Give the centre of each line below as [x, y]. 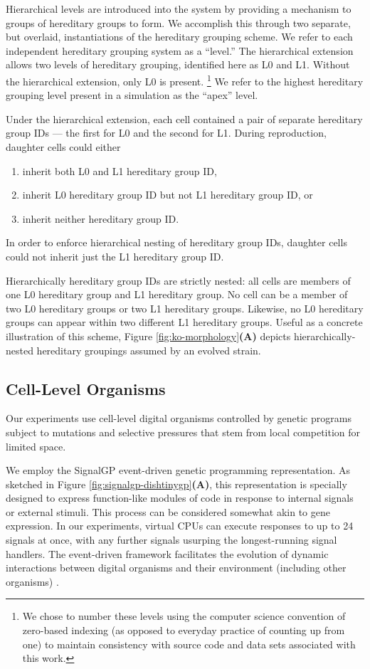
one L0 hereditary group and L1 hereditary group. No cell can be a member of [177, 294]
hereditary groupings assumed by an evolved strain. [149, 350]
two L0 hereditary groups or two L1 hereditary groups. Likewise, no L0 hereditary [185, 308]
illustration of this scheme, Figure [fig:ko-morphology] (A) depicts [148, 336]
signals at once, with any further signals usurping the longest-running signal [171, 540]
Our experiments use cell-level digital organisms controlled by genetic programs [179, 418]
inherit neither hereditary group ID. [101, 218]
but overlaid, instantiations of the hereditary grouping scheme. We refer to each [179, 37]
